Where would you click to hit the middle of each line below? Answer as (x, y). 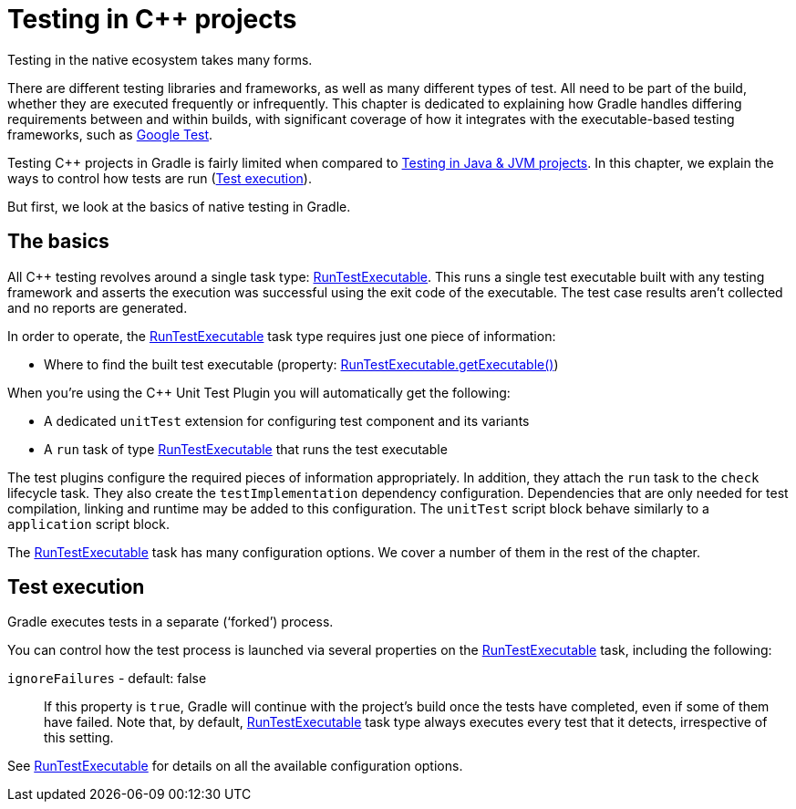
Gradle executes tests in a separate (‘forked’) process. (171, 622)
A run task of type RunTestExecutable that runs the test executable (246, 449)
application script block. (89, 524)
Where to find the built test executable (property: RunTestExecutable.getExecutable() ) (301, 364)
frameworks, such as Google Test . (110, 134)
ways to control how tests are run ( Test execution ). (160, 178)
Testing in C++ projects (152, 19)
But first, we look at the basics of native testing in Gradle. (179, 206)
